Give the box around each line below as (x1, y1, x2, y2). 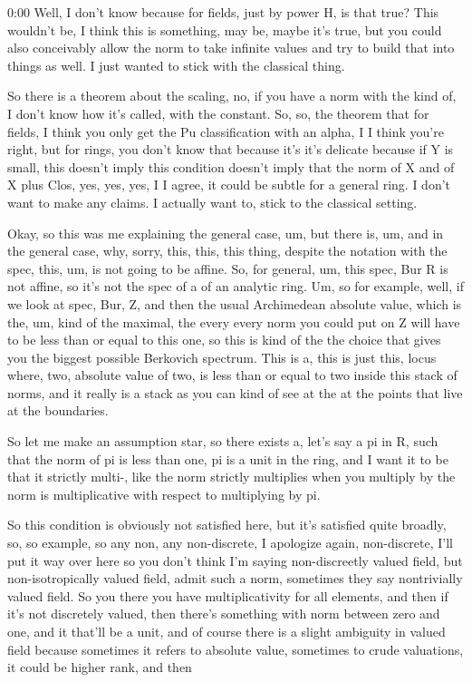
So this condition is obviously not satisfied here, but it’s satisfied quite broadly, (7, 515, 447, 534)
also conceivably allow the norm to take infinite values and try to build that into (7, 38, 455, 57)
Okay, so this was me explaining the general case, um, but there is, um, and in (7, 223, 444, 242)
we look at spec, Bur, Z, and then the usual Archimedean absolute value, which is (7, 294, 462, 313)
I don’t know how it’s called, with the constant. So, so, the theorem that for (7, 103, 429, 122)
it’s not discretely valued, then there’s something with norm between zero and (7, 604, 440, 623)
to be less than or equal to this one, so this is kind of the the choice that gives (7, 330, 441, 349)
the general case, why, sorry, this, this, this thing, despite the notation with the (7, 241, 448, 260)
